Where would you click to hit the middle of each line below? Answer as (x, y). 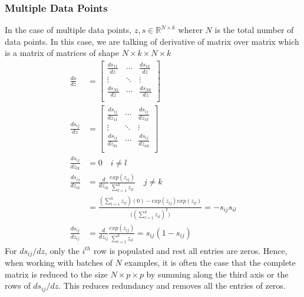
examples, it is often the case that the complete (210, 263)
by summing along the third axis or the (217, 274)
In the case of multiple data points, (68, 30)
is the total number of (254, 30)
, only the (62, 250)
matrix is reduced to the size (56, 274)
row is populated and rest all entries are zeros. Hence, (190, 250)
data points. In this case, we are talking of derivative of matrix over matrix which (152, 41)
